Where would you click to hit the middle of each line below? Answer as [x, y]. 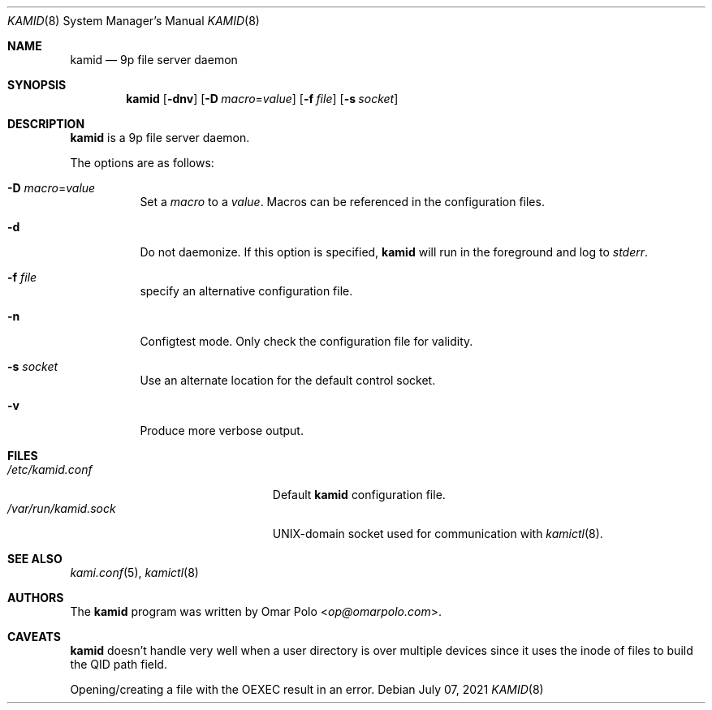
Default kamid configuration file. [359, 495]
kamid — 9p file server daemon [154, 60]
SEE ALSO [35, 559]
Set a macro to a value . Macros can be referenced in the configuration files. [342, 202]
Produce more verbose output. [222, 430]
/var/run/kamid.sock [62, 508]
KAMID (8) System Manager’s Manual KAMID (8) [134, 21]
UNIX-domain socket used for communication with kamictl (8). [438, 534]
